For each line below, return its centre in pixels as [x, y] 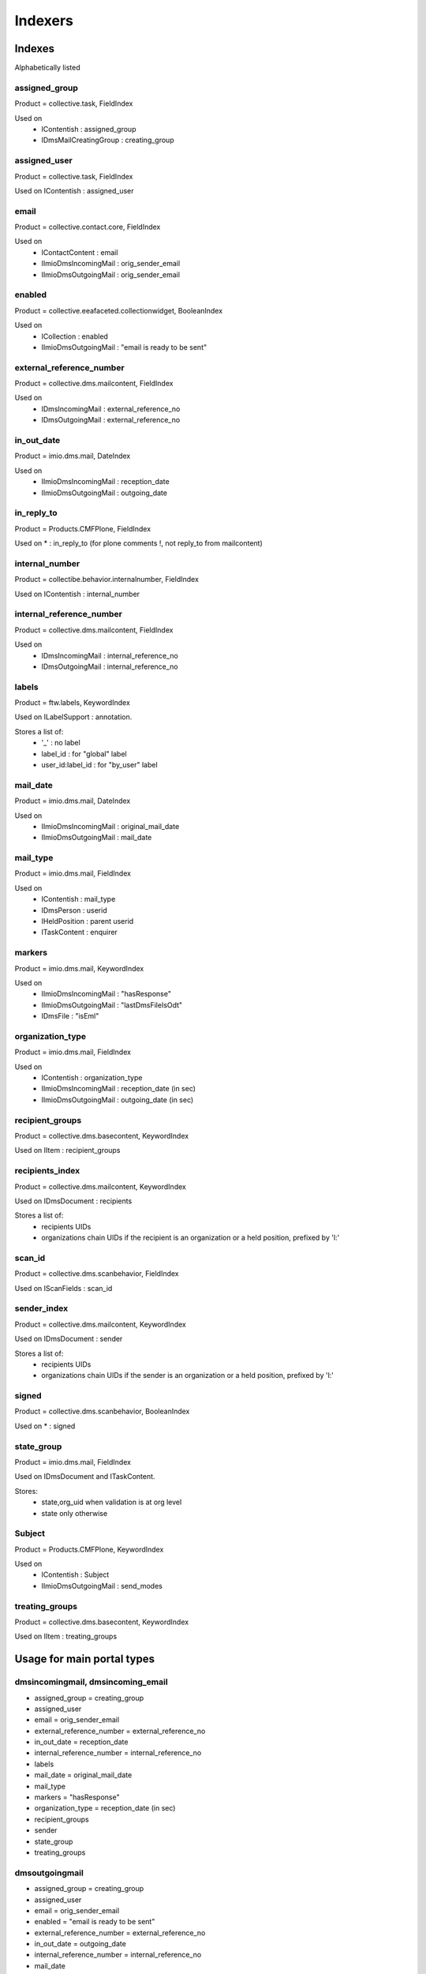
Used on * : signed [45, 1426]
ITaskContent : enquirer [80, 933]
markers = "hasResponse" [77, 1797]
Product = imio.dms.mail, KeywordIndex [79, 968]
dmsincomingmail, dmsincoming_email [92, 1682]
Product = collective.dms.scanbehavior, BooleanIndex [102, 1411]
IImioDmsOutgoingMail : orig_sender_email [111, 274]
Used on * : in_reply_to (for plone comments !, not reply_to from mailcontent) [139, 543]
